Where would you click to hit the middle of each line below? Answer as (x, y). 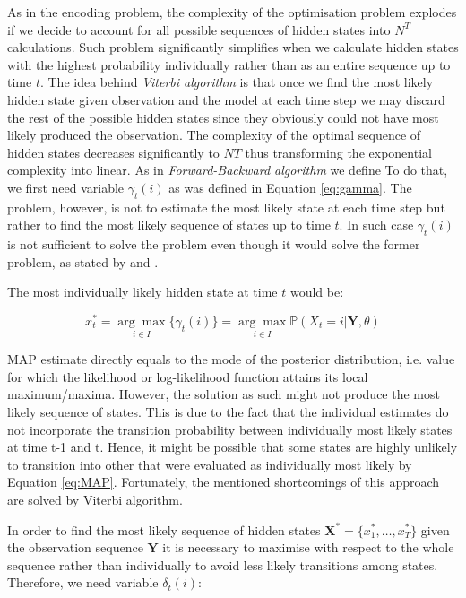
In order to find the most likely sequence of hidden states (164, 529)
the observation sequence (75, 547)
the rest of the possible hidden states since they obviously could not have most (223, 117)
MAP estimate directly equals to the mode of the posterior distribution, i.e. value (231, 359)
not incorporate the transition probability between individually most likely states (230, 429)
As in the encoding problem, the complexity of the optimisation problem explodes (232, 12)
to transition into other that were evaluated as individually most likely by (210, 464)
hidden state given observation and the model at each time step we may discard (226, 99)
